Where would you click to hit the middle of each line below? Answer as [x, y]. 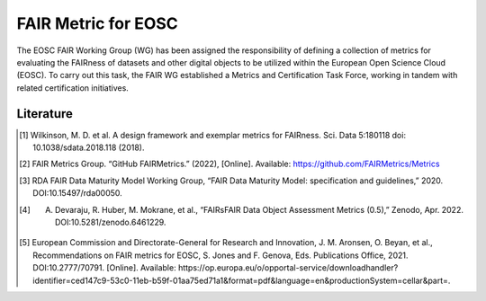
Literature [45, 114]
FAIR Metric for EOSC [98, 23]
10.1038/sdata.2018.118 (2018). [89, 147]
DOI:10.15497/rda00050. [78, 193]
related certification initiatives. [73, 88]
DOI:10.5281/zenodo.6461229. [110, 222]
